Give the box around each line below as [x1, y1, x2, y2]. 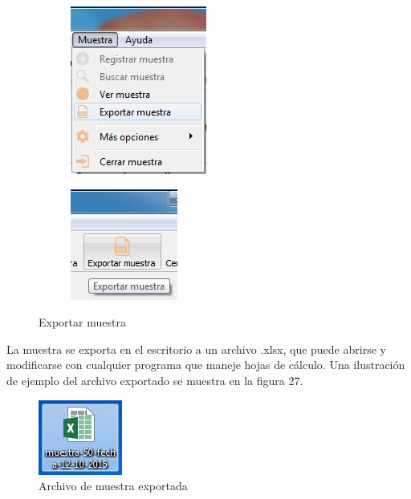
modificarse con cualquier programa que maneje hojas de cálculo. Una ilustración [6, 356, 405, 373]
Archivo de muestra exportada [39, 477, 188, 494]
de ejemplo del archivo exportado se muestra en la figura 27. [6, 371, 303, 388]
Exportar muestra [39, 314, 126, 331]
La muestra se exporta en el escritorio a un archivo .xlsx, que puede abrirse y [6, 340, 386, 357]
